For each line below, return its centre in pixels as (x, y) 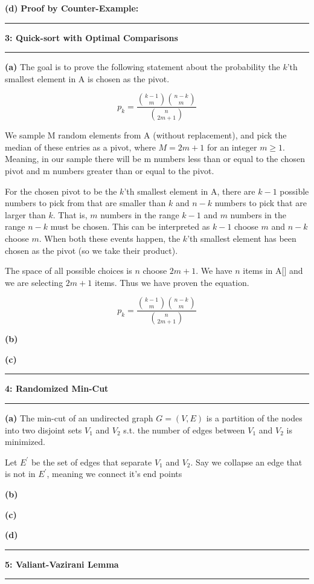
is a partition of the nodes (254, 418)
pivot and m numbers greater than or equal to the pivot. (110, 171)
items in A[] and (273, 271)
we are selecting (34, 282)
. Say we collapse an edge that (246, 462)
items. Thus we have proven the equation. (172, 282)
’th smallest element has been (242, 238)
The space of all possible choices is (69, 271)
